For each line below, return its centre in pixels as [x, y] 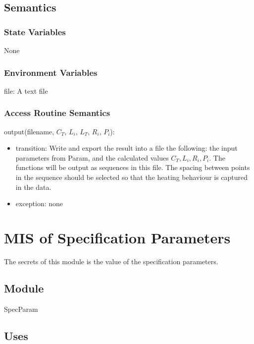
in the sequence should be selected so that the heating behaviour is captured [132, 177]
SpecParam [21, 309]
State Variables [35, 31]
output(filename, [29, 131]
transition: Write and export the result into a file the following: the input [127, 148]
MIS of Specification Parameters [117, 237]
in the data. [33, 187]
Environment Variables [51, 72]
